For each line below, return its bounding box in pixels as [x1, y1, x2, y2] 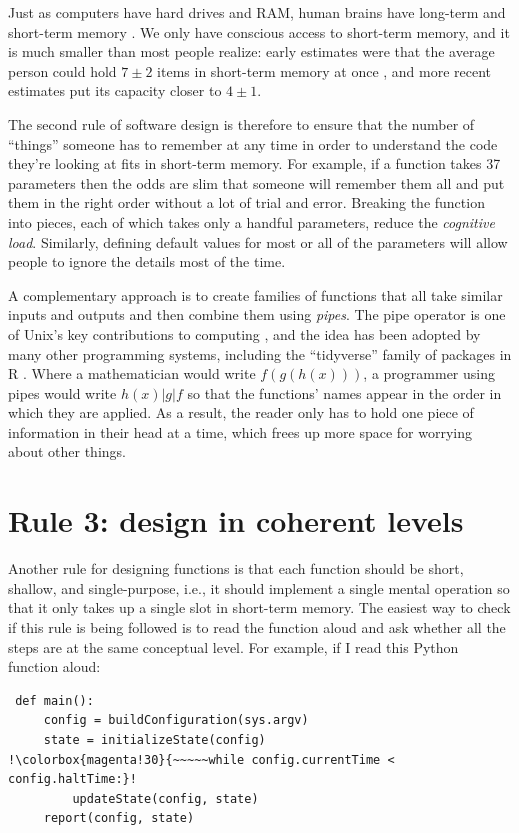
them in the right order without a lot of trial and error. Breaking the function [8, 192, 485, 213]
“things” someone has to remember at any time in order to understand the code [8, 133, 498, 154]
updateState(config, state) [72, 791, 259, 806]
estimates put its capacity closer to [8, 80, 222, 101]
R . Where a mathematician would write [8, 363, 256, 384]
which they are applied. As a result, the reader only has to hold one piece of [8, 402, 474, 423]
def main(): [15, 693, 94, 708]
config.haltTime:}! [8, 772, 137, 787]
